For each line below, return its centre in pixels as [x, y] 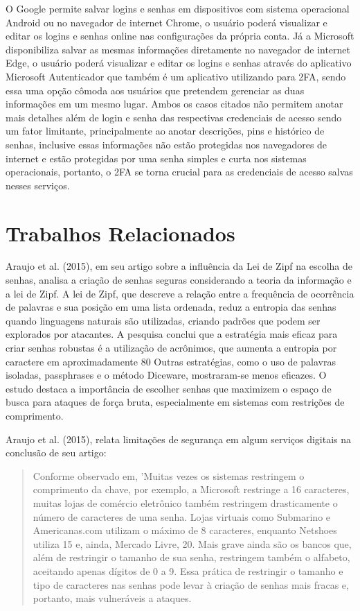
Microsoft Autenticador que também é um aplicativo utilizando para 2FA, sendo [176, 76]
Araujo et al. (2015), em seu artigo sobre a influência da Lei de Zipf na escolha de [179, 266]
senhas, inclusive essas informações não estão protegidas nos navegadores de [166, 144]
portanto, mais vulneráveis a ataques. [112, 598]
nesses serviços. [38, 185]
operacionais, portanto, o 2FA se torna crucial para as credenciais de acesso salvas [179, 172]
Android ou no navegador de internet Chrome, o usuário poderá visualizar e [166, 22]
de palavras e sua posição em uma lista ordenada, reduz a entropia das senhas [171, 307]
